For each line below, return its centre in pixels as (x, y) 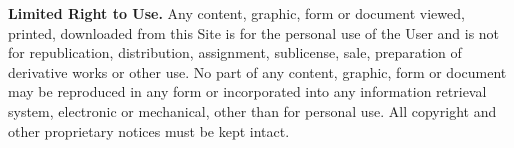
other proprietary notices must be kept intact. (149, 130)
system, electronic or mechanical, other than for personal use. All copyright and (252, 110)
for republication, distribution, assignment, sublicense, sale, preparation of (235, 52)
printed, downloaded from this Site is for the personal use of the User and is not (254, 32)
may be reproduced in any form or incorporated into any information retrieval (247, 91)
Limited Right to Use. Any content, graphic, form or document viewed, (236, 13)
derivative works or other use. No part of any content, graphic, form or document (257, 71)
